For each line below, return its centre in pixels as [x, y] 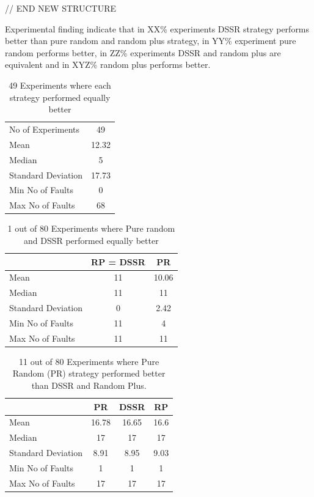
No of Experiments [45, 129]
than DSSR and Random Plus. [89, 385]
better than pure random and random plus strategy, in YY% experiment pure [151, 41]
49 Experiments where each [60, 85]
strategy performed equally [60, 97]
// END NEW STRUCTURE [60, 8]
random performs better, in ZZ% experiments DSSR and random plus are [143, 52]
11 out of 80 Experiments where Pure [89, 361]
